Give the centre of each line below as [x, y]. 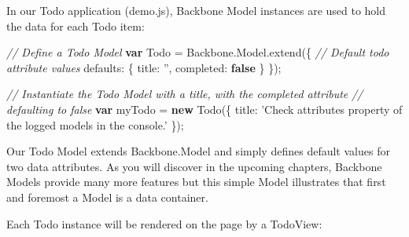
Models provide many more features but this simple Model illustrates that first [196, 182]
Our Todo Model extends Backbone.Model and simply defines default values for [198, 151]
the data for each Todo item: [76, 26]
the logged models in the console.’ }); [95, 124]
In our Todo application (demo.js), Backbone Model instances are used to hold [196, 10]
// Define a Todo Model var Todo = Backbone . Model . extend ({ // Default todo [198, 52]
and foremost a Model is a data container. [107, 197]
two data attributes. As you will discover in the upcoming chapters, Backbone [194, 166]
